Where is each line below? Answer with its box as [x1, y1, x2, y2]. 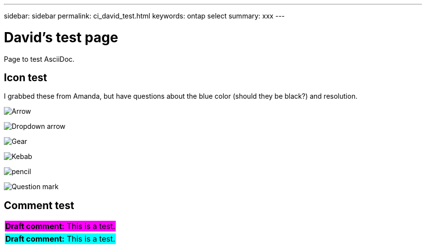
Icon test [4, 71, 47, 84]
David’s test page [4, 29, 118, 46]
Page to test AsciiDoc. [4, 54, 75, 63]
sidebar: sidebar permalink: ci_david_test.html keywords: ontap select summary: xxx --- [4, 12, 285, 20]
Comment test [4, 199, 74, 212]
